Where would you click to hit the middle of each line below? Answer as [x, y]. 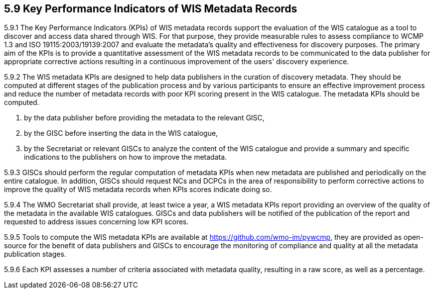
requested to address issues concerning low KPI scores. [96, 222]
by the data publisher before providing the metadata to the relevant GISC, [144, 118]
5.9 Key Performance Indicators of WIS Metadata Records [151, 9]
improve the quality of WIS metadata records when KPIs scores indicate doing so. [138, 190]
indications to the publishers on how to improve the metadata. [126, 157]
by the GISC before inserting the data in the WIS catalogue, [121, 133]
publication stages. [35, 254]
